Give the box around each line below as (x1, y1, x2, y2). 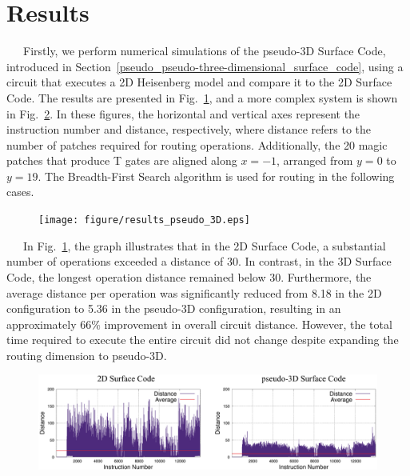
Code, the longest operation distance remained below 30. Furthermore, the (6, 268, 372, 285)
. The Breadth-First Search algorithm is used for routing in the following (38, 167, 395, 184)
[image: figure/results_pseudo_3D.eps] (38, 214, 250, 226)
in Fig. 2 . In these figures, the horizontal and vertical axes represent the (6, 105, 360, 122)
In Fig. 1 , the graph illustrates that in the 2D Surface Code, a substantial (22, 237, 386, 254)
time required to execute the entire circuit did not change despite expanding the (6, 331, 399, 348)
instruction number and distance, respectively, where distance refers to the (6, 121, 372, 138)
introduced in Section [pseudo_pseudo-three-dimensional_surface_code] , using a (6, 58, 404, 74)
